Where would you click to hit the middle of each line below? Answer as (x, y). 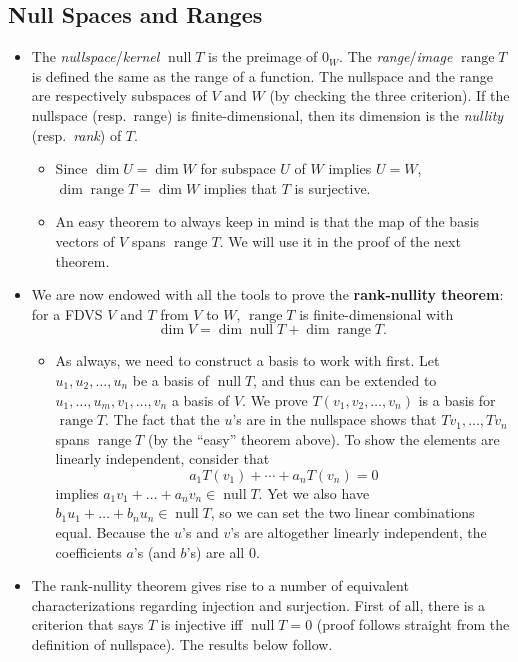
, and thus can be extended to (345, 379)
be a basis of (171, 379)
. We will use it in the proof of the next (340, 240)
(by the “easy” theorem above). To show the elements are (323, 438)
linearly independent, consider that (162, 458)
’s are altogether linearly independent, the (358, 532)
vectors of (85, 240)
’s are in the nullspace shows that (334, 419)
